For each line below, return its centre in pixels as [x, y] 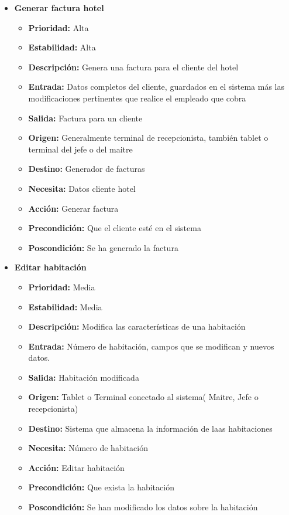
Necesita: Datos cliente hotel [82, 188]
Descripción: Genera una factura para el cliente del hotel [133, 67]
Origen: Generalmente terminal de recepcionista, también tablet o [148, 138]
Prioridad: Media [62, 287]
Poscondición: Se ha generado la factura [103, 247]
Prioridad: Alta [59, 27]
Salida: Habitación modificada [84, 377]
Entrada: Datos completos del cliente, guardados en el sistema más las [156, 87]
